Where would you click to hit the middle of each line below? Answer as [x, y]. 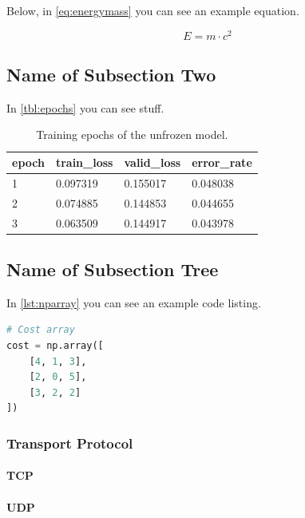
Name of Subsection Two [111, 75]
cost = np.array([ [55, 346]
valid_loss [152, 162]
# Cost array [41, 330]
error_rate [222, 162]
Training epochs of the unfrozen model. [132, 134]
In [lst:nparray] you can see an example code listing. [134, 302]
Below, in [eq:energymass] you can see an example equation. [153, 10]
